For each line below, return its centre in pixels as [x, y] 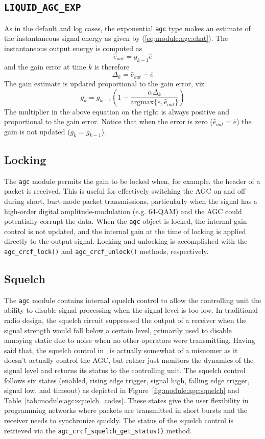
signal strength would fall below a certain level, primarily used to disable [118, 330]
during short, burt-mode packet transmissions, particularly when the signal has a [131, 201]
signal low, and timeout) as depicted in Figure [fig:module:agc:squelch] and [122, 390]
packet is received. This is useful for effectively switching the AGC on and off [125, 191]
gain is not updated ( [37, 131]
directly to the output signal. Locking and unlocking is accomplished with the [126, 241]
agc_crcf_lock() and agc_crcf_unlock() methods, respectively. [106, 251]
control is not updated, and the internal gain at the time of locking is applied [125, 231]
